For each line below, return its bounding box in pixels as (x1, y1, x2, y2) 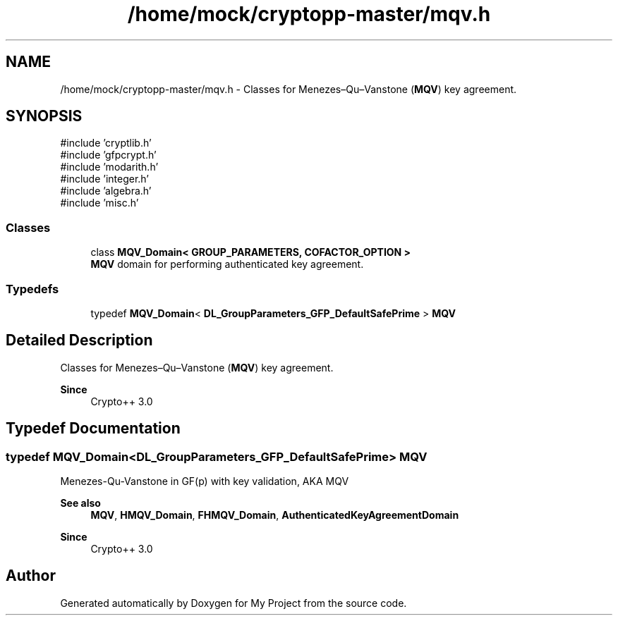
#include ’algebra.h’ (60, 185, 152, 197)
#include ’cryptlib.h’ (60, 137, 152, 149)
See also (60, 497, 101, 509)
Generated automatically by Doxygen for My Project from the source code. (60, 596, 407, 609)
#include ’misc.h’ (60, 197, 139, 209)
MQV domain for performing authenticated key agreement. (90, 258, 364, 271)
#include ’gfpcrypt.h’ (60, 149, 157, 161)
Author (6, 567, 56, 585)
